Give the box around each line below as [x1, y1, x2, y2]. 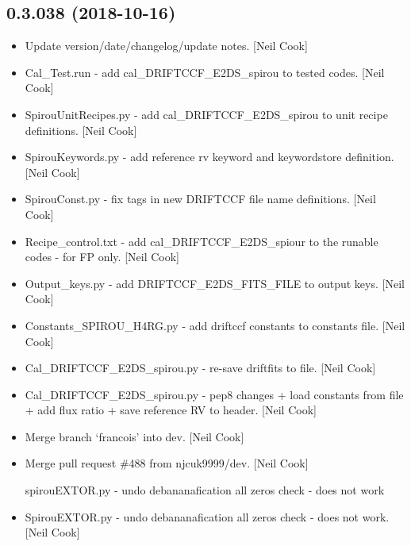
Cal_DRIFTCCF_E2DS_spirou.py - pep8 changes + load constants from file [25, 386, 404, 402]
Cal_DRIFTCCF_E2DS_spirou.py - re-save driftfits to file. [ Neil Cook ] [25, 360, 376, 376]
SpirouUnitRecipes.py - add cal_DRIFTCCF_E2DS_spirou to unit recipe [25, 106, 388, 122]
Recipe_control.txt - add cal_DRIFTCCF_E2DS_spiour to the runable [25, 233, 378, 249]
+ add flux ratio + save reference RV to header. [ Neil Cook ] [25, 402, 317, 418]
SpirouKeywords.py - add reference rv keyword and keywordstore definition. [25, 148, 394, 165]
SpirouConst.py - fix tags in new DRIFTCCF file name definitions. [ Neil [25, 190, 376, 207]
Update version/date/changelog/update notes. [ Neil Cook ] [25, 37, 308, 54]
